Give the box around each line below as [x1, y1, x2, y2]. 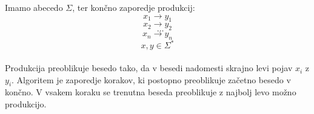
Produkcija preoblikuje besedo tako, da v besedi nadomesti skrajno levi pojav [5, 62, 293, 74]
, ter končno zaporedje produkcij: [72, 1, 195, 13]
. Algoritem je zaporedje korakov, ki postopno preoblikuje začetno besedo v [12, 73, 291, 86]
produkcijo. [5, 98, 47, 110]
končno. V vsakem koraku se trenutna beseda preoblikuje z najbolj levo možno [5, 86, 296, 98]
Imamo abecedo [5, 1, 63, 13]
